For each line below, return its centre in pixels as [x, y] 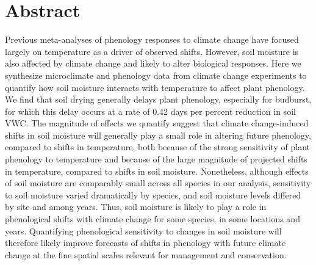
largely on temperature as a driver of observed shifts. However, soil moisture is [152, 51]
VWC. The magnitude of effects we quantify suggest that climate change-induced [157, 123]
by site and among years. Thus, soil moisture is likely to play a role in [136, 207]
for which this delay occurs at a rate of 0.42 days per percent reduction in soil [150, 111]
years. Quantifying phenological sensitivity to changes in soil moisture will [143, 231]
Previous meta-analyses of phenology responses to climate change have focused [152, 39]
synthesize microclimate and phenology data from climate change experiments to [156, 75]
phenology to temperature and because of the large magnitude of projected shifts [156, 159]
